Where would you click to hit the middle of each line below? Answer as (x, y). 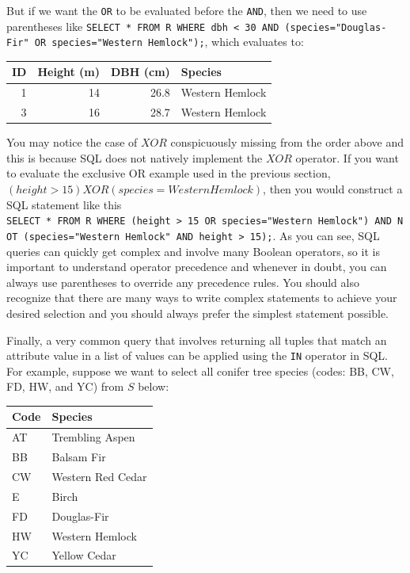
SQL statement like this (64, 204)
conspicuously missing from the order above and (287, 142)
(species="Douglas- (336, 27)
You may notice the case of (72, 142)
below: (154, 386)
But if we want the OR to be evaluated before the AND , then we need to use (187, 10)
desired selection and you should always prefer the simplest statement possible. (197, 313)
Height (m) (68, 72)
